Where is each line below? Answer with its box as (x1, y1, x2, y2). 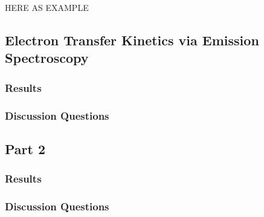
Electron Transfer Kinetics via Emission (5, 30, 259, 49)
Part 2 (5, 139, 46, 158)
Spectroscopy (5, 48, 89, 67)
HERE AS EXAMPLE (5, 1, 89, 13)
